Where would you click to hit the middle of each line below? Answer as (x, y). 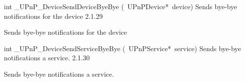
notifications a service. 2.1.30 (47, 58)
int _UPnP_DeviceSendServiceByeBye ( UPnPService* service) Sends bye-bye (122, 48)
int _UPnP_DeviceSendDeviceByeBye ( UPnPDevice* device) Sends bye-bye (121, 6)
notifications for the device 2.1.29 (53, 16)
